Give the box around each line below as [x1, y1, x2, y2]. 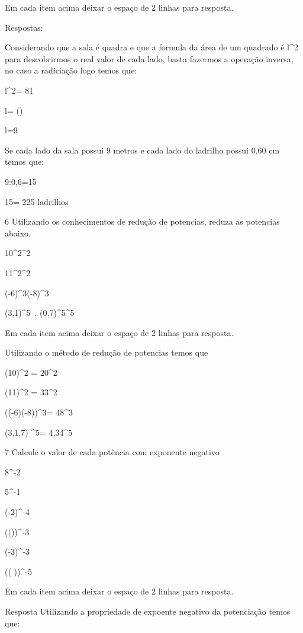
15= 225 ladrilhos [5, 195, 69, 207]
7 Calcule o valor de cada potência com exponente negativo [5, 446, 220, 458]
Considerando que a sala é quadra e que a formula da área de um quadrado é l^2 [5, 41, 298, 53]
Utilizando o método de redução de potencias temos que [5, 346, 208, 359]
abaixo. [5, 226, 31, 239]
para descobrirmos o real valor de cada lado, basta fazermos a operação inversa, [5, 52, 294, 65]
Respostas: [5, 21, 43, 33]
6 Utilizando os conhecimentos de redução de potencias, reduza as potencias [5, 215, 280, 228]
